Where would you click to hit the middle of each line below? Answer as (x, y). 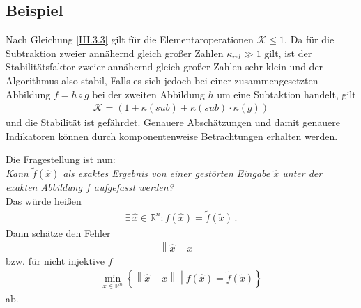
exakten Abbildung (44, 187)
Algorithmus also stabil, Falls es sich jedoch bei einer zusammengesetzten (162, 80)
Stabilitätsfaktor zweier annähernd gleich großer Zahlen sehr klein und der (164, 67)
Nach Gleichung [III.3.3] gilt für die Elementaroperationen (130, 39)
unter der (302, 173)
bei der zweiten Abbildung (148, 94)
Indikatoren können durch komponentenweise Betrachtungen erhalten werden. (172, 136)
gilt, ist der (288, 53)
